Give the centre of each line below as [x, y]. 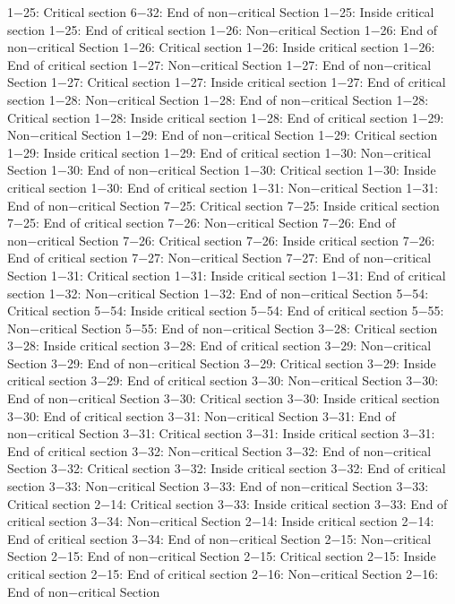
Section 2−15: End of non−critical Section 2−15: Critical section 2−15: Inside [222, 556]
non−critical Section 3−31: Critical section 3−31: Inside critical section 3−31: [221, 433]
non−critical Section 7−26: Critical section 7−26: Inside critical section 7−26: [221, 240]
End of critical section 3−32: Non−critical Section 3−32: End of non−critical [219, 450]
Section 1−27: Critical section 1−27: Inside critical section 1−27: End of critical [227, 82]
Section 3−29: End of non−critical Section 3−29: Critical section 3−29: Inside [222, 362]
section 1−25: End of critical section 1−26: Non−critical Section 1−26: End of [223, 29]
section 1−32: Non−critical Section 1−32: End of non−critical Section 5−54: [218, 293]
